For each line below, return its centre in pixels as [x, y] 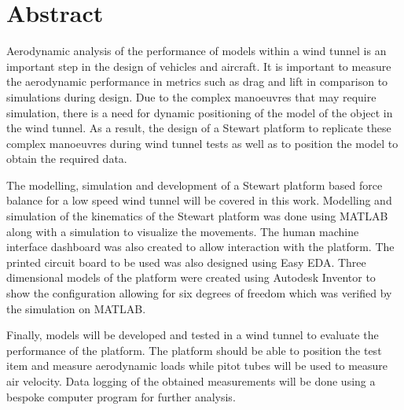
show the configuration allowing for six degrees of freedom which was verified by [199, 293]
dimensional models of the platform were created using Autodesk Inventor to [191, 277]
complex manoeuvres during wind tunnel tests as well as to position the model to [202, 143]
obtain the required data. [67, 159]
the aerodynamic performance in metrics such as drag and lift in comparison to [197, 81]
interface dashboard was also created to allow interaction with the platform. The [200, 247]
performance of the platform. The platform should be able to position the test [194, 350]
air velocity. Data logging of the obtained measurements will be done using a [191, 381]
